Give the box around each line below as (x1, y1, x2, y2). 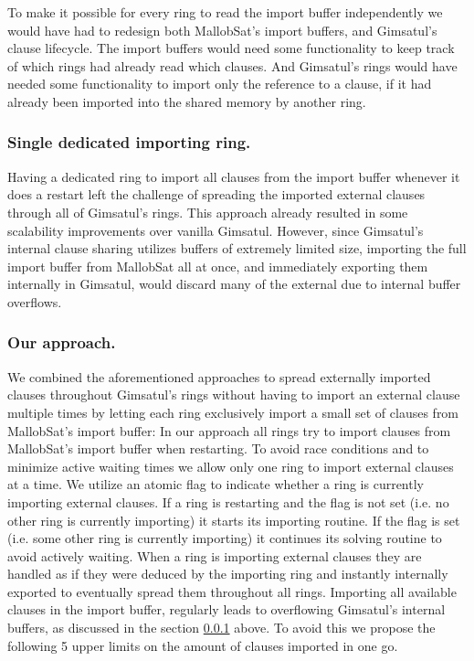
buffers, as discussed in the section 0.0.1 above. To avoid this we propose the (7, 618, 436, 637)
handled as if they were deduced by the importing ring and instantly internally (7, 564, 448, 583)
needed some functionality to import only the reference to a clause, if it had (7, 74, 432, 93)
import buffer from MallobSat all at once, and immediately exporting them (7, 256, 428, 275)
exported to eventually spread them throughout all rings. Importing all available (7, 581, 457, 601)
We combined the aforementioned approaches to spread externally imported (7, 367, 431, 386)
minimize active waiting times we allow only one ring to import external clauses (7, 456, 454, 475)
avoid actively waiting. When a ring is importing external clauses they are (7, 546, 422, 565)
